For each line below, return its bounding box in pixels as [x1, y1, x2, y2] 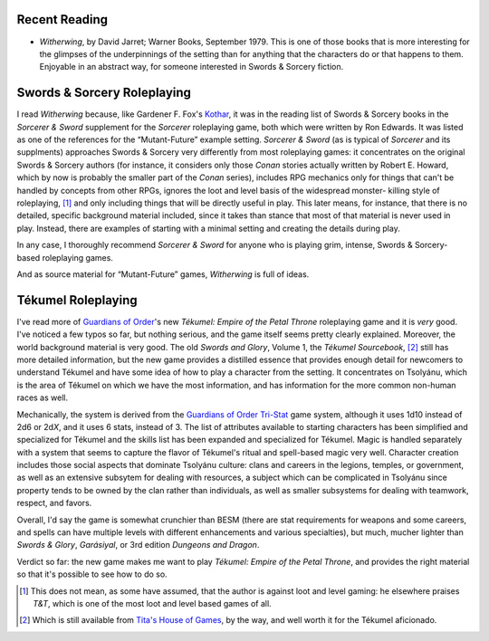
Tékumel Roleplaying [16, 292, 138, 308]
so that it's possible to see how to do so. [16, 569, 168, 579]
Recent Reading [16, 12, 109, 27]
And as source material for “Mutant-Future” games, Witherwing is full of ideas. [16, 268, 310, 280]
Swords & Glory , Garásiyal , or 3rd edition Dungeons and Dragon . [16, 540, 260, 550]
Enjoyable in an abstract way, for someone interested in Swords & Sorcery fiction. [39, 62, 344, 72]
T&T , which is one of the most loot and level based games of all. [33, 598, 272, 608]
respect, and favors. [16, 498, 92, 509]
